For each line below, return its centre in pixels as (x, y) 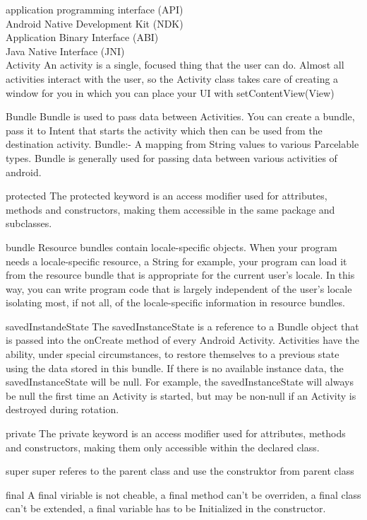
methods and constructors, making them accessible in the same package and (170, 209)
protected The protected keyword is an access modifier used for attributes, (167, 196)
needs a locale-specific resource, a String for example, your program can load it (176, 261)
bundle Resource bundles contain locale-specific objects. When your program (172, 247)
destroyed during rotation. (62, 409)
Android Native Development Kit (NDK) (95, 23)
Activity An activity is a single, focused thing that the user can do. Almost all (175, 65)
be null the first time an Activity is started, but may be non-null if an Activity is (181, 395)
